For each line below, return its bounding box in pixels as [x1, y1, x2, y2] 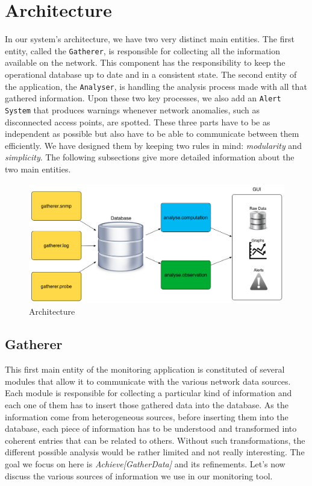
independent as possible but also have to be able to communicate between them [5, 127, 299, 140]
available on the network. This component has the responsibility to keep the [5, 56, 285, 69]
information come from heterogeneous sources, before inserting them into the [5, 410, 289, 423]
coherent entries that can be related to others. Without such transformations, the [5, 434, 305, 446]
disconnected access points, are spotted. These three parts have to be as [5, 115, 270, 128]
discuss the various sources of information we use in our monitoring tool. [5, 469, 273, 482]
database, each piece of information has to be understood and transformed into [5, 422, 297, 435]
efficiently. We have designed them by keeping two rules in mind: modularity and [5, 139, 302, 151]
